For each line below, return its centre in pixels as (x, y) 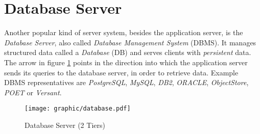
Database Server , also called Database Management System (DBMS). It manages (130, 42)
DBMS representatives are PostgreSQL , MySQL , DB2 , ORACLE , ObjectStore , (126, 82)
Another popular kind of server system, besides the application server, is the (124, 32)
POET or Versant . (33, 92)
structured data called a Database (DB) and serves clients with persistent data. (128, 52)
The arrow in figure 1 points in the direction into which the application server (126, 62)
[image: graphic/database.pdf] (78, 109)
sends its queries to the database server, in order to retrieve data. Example (121, 72)
